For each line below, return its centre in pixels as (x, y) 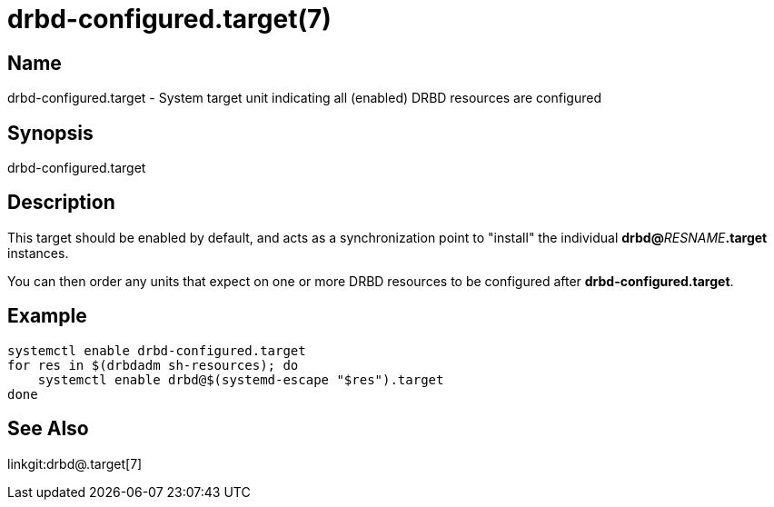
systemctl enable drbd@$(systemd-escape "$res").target (241, 379)
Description (61, 203)
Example (47, 316)
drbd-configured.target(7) (169, 19)
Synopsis (50, 133)
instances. (38, 253)
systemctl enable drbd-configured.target (157, 350)
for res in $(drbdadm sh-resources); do (153, 365)
